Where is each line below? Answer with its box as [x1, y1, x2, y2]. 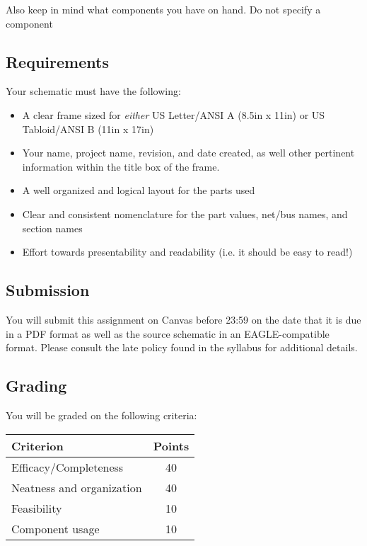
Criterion [11, 437, 64, 454]
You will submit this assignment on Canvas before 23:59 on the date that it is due [6, 312, 361, 326]
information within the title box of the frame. [22, 159, 220, 174]
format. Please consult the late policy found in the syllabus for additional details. [6, 340, 358, 355]
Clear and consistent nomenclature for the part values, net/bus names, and [22, 206, 348, 221]
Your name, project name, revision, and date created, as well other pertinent [22, 145, 355, 160]
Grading [6, 375, 67, 397]
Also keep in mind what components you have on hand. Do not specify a [6, 2, 321, 16]
